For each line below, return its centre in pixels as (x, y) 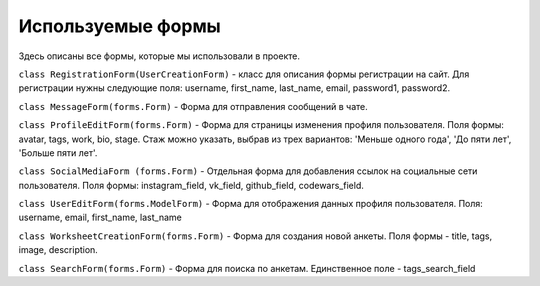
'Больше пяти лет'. (58, 152)
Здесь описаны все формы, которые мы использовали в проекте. (159, 56)
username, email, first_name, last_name (100, 217)
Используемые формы (120, 26)
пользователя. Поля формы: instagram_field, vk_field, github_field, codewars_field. (191, 185)
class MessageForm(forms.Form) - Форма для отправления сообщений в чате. (193, 106)
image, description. (58, 250)
